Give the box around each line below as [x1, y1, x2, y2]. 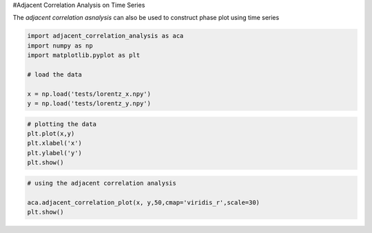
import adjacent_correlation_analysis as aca [27, 32, 184, 40]
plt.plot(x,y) [27, 130, 75, 138]
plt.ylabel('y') [27, 149, 83, 156]
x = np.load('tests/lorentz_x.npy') [27, 90, 152, 98]
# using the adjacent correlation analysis [27, 179, 177, 187]
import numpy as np [27, 41, 93, 50]
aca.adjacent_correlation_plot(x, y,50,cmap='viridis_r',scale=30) [27, 199, 260, 206]
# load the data [27, 70, 83, 79]
